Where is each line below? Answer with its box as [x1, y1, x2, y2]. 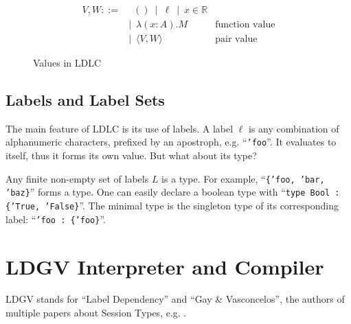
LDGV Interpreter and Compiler [5, 252, 324, 280]
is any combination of [248, 121, 339, 135]
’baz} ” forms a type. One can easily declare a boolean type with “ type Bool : [5, 185, 340, 199]
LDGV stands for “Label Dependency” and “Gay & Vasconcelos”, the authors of [5, 292, 345, 306]
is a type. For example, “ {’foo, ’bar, [161, 171, 325, 185]
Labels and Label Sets [5, 89, 165, 111]
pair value [215, 34, 258, 45]
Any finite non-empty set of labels [5, 171, 149, 185]
